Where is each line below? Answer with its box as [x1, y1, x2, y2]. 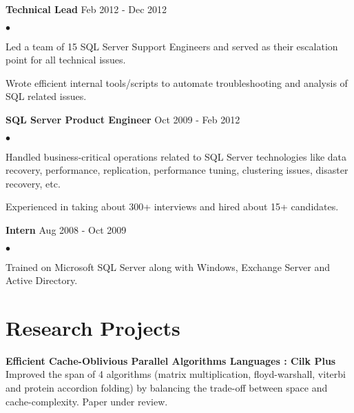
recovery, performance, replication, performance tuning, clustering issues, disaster [6, 163, 348, 177]
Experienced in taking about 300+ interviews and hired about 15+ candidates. [6, 199, 339, 214]
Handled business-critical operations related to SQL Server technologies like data [6, 149, 347, 163]
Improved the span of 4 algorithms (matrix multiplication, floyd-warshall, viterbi [6, 367, 346, 381]
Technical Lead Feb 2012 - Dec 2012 [6, 2, 167, 16]
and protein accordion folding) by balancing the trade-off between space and [6, 381, 328, 395]
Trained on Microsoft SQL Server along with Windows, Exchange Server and [6, 259, 330, 274]
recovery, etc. [6, 176, 61, 190]
